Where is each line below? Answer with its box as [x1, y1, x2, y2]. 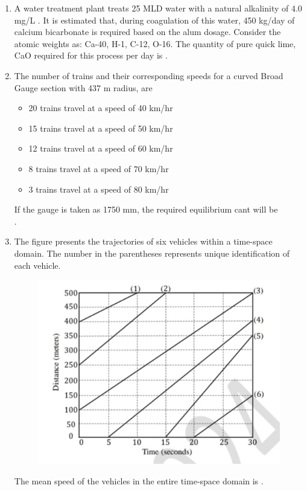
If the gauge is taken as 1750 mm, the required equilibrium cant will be [14, 203, 278, 216]
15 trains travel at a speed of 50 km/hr [28, 121, 173, 134]
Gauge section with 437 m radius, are [14, 81, 153, 94]
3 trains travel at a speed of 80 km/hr [28, 182, 169, 195]
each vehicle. [14, 258, 61, 271]
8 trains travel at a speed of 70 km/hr [28, 162, 169, 175]
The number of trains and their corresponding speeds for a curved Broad [14, 69, 283, 82]
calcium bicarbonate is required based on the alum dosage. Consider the [14, 25, 281, 38]
